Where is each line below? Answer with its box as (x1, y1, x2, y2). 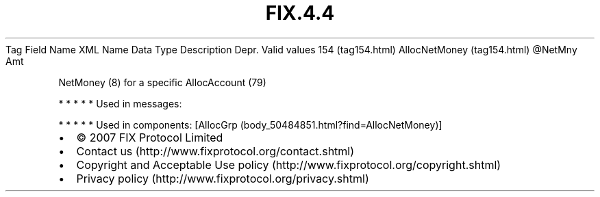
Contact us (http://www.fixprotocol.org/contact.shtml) (76, 144, 355, 158)
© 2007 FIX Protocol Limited (76, 130, 223, 144)
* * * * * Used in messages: (58, 97, 182, 109)
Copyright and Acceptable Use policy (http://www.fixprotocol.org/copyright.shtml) (76, 157, 501, 172)
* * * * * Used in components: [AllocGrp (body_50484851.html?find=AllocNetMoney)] (58, 118, 442, 131)
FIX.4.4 (265, 1, 335, 25)
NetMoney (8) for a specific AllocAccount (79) (58, 76, 266, 88)
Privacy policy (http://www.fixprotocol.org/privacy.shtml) (76, 171, 369, 185)
